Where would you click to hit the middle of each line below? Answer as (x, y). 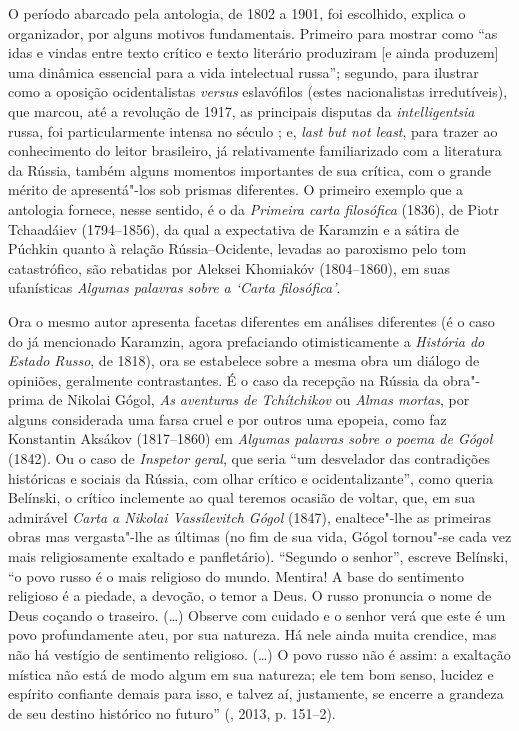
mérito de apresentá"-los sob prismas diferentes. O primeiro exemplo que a (236, 189)
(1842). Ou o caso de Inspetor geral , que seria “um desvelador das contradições (249, 458)
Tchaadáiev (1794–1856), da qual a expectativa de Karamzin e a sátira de (233, 228)
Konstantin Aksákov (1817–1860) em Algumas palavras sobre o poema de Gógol (250, 438)
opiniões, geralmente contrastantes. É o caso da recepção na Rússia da (223, 379)
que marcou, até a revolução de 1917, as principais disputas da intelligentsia (241, 110)
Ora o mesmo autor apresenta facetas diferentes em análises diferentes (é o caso (251, 320)
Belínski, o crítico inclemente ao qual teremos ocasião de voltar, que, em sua (242, 497)
